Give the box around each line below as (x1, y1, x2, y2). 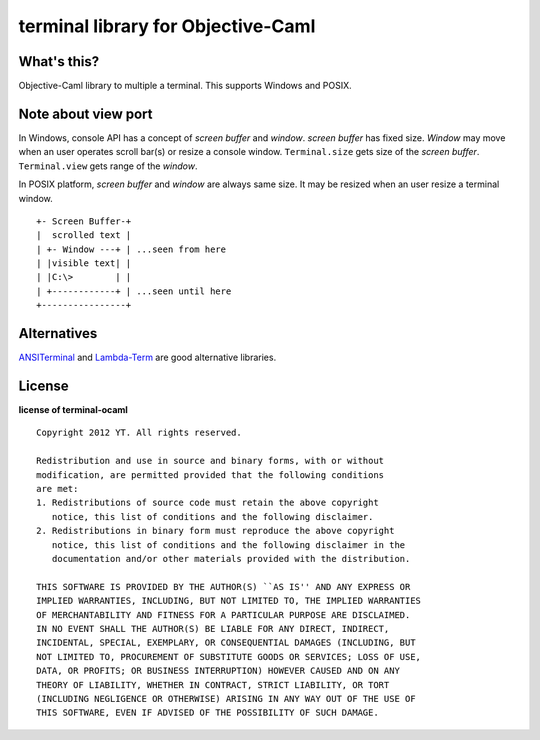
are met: (36, 483, 79, 495)
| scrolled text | (36, 230, 132, 241)
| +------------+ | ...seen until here (36, 285, 232, 297)
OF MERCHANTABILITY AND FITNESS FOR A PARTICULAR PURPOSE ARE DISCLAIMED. (36, 609, 411, 620)
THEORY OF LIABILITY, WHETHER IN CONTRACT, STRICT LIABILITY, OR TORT (36, 679, 390, 690)
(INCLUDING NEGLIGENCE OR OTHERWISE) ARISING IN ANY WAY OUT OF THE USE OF (36, 693, 416, 704)
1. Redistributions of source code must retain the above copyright (36, 497, 379, 509)
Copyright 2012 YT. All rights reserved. (36, 427, 242, 439)
